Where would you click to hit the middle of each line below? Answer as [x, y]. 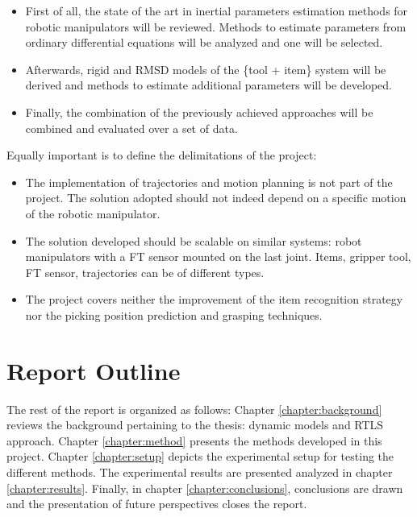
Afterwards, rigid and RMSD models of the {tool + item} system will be [206, 69]
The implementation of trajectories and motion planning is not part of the [209, 182]
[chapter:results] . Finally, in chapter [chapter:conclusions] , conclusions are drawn [205, 488]
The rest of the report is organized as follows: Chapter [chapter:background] [194, 409]
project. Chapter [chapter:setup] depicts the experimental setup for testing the [200, 456]
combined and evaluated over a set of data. [131, 128]
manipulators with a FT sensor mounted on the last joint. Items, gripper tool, [218, 256]
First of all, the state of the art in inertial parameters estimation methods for [217, 10]
